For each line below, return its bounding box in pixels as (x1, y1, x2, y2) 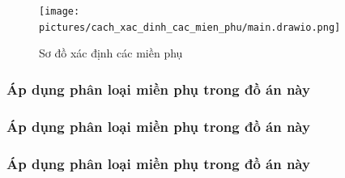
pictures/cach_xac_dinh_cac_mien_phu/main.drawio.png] (39, 21, 341, 33)
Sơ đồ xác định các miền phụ (39, 44, 183, 61)
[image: (39, 6, 80, 17)
